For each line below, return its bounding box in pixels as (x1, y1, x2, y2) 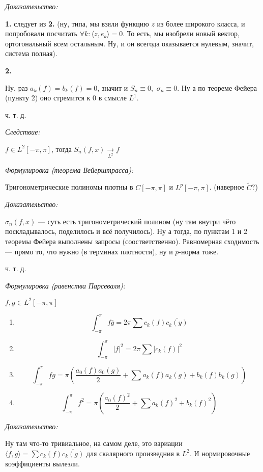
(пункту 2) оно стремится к (5, 92, 91, 103)
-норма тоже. (179, 246, 219, 256)
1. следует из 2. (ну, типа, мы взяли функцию (5, 18, 149, 29)
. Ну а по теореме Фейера (177, 82, 257, 93)
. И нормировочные (190, 448, 250, 458)
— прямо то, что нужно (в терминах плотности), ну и (5, 246, 173, 256)
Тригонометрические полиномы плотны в (5, 181, 133, 192)
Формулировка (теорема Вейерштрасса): (5, 164, 134, 175)
